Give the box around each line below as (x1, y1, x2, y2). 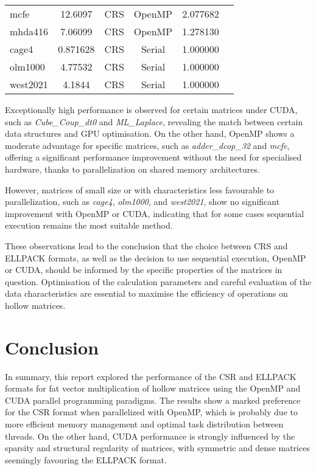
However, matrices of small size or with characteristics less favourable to (5, 183, 275, 196)
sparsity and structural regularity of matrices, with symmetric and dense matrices (5, 441, 310, 454)
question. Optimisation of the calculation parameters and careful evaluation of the (5, 275, 312, 288)
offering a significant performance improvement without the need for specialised (5, 151, 302, 164)
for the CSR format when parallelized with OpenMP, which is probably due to (5, 406, 298, 418)
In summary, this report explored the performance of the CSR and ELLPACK (5, 370, 297, 382)
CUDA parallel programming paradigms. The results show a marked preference (5, 393, 301, 406)
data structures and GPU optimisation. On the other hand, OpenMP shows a (5, 127, 295, 140)
